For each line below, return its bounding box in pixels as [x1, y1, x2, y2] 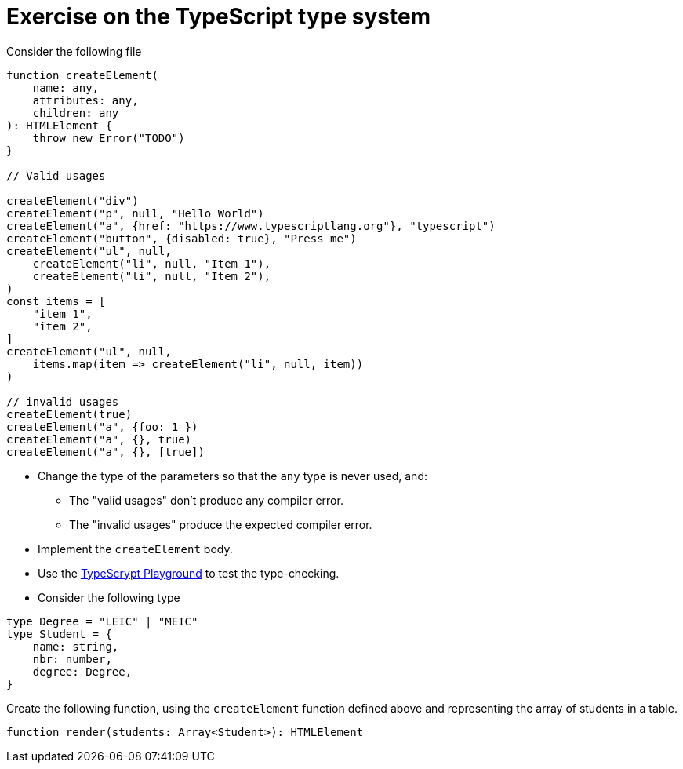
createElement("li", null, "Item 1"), [32, 257, 271, 270]
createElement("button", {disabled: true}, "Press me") [6, 231, 357, 245]
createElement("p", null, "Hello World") [6, 206, 264, 220]
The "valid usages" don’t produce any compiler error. [69, 493, 343, 507]
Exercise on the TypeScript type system [6, 3, 431, 30]
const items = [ [6, 294, 106, 308]
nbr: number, [32, 652, 112, 665]
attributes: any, [32, 93, 139, 107]
